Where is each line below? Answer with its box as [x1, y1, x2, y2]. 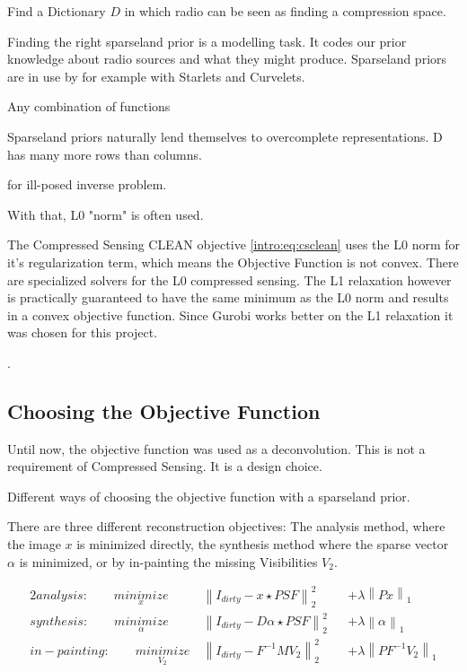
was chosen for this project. [7, 323, 158, 342]
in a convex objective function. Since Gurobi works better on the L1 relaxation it [7, 305, 454, 324]
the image [7, 535, 61, 554]
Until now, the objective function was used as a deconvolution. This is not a [7, 439, 426, 458]
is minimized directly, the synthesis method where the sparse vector [76, 535, 449, 554]
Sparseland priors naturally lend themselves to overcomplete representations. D [7, 127, 443, 145]
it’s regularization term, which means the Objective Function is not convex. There [7, 252, 459, 271]
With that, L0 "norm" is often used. [7, 205, 204, 223]
